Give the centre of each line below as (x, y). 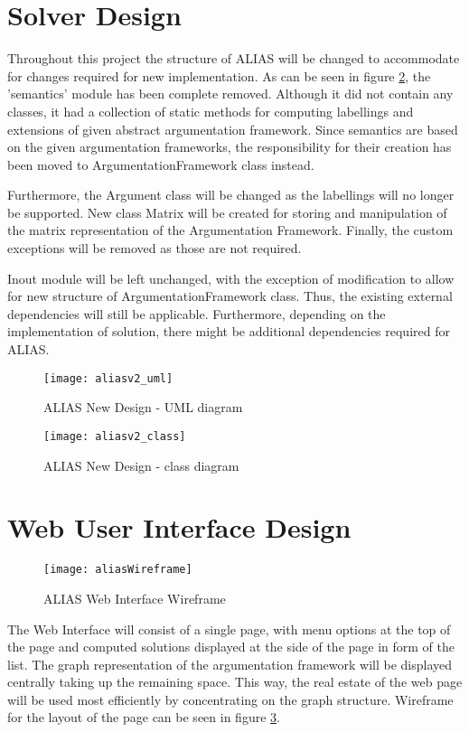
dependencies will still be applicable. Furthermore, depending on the (197, 313)
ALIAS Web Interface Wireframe (135, 598)
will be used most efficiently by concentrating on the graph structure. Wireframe (230, 699)
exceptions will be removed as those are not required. (155, 248)
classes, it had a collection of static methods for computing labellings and (211, 111)
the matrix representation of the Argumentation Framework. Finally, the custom (230, 230)
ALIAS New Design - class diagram (141, 465)
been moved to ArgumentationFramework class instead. (161, 164)
